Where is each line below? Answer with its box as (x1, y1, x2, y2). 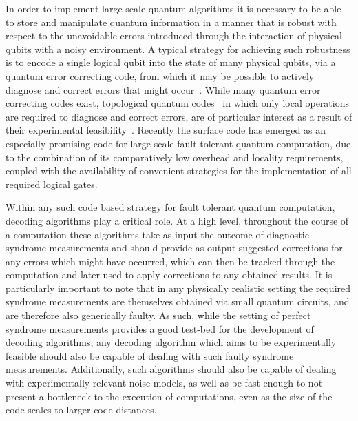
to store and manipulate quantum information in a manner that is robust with (6, 14, 337, 29)
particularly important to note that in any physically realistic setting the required (6, 280, 351, 295)
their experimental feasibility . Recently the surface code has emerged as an (6, 123, 326, 137)
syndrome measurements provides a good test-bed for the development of (6, 321, 314, 336)
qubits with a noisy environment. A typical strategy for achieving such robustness (6, 41, 350, 56)
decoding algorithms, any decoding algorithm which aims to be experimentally (6, 335, 337, 349)
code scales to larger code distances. (6, 402, 157, 417)
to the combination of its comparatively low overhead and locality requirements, (6, 150, 344, 164)
